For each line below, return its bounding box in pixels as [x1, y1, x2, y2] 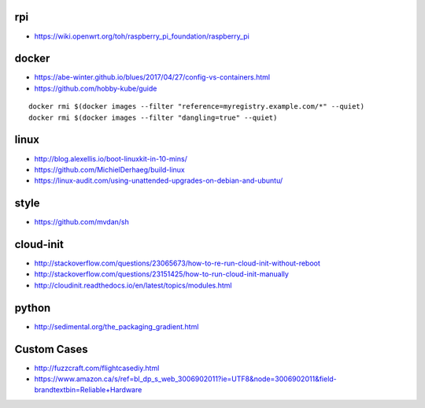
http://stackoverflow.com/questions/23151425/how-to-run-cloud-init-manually [34, 269, 289, 279]
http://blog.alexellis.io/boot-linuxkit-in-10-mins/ [34, 154, 188, 163]
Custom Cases [14, 343, 88, 356]
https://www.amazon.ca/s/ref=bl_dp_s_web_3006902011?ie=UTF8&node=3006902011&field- [34, 374, 338, 384]
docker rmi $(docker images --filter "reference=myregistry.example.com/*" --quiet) [28, 102, 365, 111]
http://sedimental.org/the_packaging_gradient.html [34, 321, 199, 331]
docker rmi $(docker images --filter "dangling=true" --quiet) [28, 113, 278, 122]
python [14, 301, 51, 314]
